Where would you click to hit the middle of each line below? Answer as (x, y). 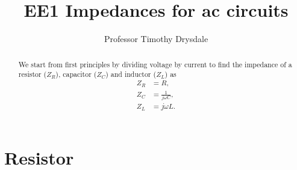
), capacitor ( (76, 74)
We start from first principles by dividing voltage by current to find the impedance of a (155, 64)
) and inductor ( (131, 74)
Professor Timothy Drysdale (156, 39)
